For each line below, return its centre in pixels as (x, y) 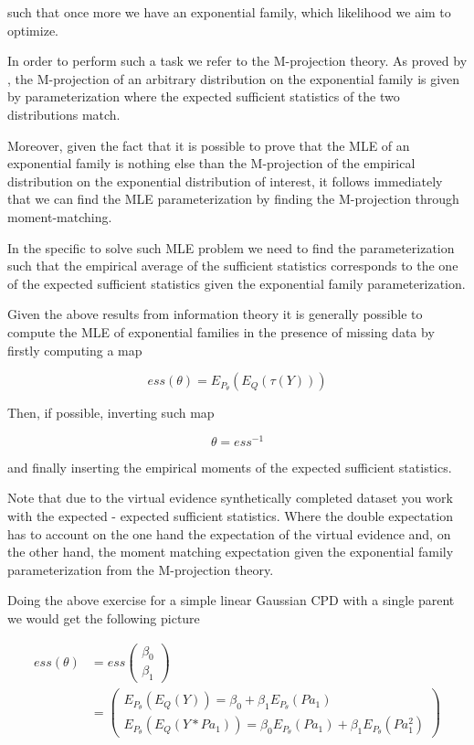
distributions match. (64, 114)
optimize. (33, 30)
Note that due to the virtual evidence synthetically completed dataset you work (230, 498)
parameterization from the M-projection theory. (141, 569)
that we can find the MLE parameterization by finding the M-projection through (233, 199)
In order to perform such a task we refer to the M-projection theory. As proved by (237, 61)
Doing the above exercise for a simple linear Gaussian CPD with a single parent (231, 600)
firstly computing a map (75, 350)
